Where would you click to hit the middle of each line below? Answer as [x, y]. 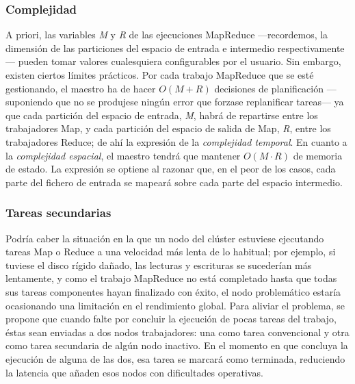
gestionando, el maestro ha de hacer [81, 88]
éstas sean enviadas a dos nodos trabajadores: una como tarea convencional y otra [177, 332]
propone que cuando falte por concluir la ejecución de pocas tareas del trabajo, [171, 319]
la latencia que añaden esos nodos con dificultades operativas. [134, 372]
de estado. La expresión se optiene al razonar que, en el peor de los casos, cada [171, 169]
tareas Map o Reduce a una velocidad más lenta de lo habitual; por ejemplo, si [171, 252]
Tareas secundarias [58, 213]
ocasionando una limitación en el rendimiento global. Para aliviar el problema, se [175, 305]
